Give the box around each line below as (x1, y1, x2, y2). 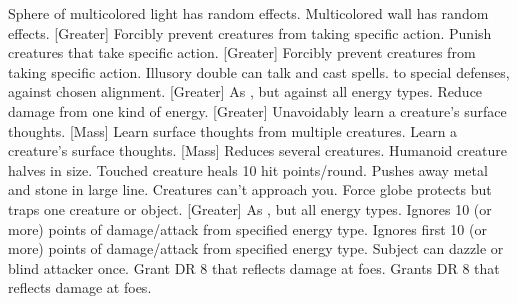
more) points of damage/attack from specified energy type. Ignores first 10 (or (8, 218, 487, 239)
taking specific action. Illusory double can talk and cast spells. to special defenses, (8, 61, 510, 82)
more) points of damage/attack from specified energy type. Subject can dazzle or (8, 238, 504, 259)
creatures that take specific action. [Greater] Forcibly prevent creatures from (8, 42, 476, 63)
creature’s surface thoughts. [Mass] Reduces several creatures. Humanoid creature (8, 140, 507, 161)
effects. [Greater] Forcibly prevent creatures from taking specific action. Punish (8, 22, 492, 43)
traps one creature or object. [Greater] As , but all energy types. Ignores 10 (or (8, 198, 492, 219)
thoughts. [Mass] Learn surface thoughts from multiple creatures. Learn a (8, 120, 458, 141)
